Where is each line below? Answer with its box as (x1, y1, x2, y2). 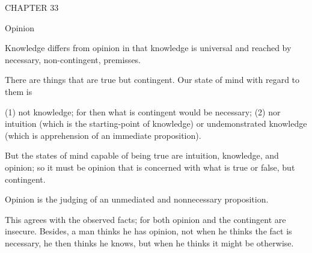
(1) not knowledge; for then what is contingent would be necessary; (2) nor (5, 105, 281, 118)
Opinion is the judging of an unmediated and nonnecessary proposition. (5, 193, 269, 206)
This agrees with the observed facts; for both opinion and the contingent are (5, 213, 286, 225)
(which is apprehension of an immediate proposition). (5, 129, 201, 141)
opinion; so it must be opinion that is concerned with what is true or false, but (5, 160, 295, 173)
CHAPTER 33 (5, 1, 59, 13)
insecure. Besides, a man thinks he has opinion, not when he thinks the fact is (5, 225, 292, 237)
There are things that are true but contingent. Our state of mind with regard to (5, 73, 300, 86)
